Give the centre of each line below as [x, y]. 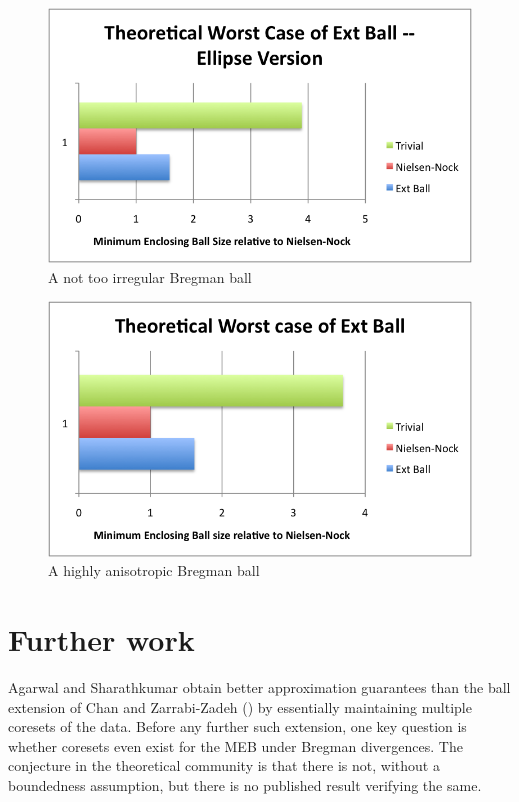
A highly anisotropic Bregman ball [154, 570]
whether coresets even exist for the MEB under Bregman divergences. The [235, 745]
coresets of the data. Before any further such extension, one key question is [237, 726]
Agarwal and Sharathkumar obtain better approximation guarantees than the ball [259, 687]
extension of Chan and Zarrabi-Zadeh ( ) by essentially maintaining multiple [240, 706]
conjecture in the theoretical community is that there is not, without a [224, 765]
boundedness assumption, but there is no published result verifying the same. [245, 785]
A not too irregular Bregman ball [150, 276]
